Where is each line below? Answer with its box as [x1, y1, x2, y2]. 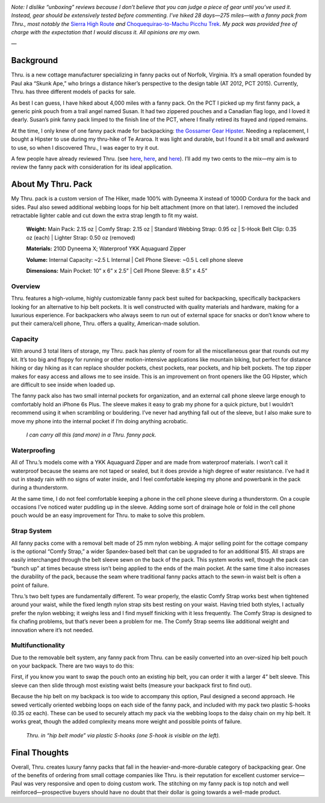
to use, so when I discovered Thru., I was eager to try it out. [11, 144, 159, 151]
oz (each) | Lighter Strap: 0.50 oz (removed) [26, 234, 135, 241]
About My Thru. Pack [11, 179, 93, 190]
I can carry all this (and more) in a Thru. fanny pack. [26, 431, 156, 438]
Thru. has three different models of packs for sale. [11, 88, 136, 96]
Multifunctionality [11, 641, 66, 650]
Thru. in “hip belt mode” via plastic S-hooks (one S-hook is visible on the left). [26, 731, 220, 739]
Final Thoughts [11, 747, 69, 758]
